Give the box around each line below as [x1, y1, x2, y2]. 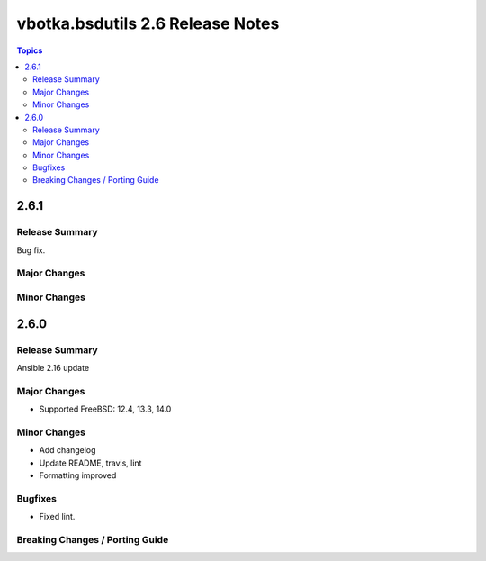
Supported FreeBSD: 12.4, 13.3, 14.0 [39, 403, 172, 414]
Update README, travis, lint [39, 457, 142, 468]
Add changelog [39, 445, 96, 456]
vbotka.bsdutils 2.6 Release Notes [16, 14, 280, 33]
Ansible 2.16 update [16, 362, 90, 373]
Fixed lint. [39, 511, 76, 522]
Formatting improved [39, 469, 117, 481]
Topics [16, 45, 43, 56]
